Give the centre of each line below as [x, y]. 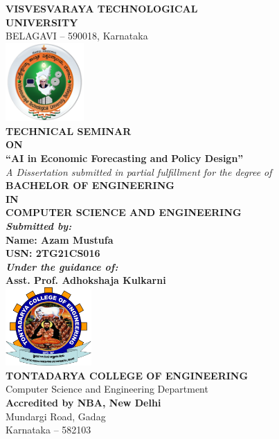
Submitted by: [39, 225]
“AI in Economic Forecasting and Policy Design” [125, 158]
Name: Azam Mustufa [60, 239]
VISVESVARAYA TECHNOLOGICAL [102, 8]
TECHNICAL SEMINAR [69, 131]
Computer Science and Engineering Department [107, 389]
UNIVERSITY [42, 22]
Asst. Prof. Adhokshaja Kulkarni [86, 280]
